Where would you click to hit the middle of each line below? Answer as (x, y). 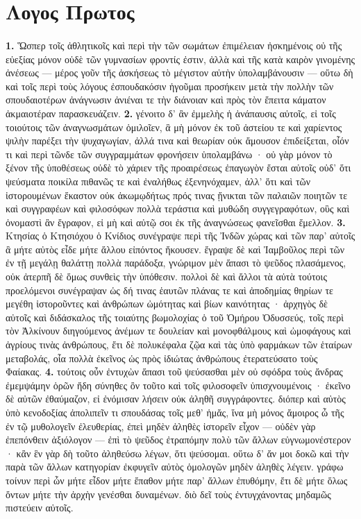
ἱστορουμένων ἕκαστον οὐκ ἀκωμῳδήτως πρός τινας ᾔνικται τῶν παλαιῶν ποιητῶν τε (177, 195)
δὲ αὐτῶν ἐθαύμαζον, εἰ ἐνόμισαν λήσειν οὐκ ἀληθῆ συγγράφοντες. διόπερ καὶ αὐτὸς (176, 399)
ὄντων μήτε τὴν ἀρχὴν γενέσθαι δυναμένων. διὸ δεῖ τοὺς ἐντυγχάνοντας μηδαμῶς (168, 494)
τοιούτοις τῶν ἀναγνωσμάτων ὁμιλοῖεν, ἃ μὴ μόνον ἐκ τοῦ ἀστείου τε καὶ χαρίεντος (174, 127)
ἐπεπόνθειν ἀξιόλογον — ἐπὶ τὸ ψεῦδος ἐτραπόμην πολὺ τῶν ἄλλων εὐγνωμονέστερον (178, 440)
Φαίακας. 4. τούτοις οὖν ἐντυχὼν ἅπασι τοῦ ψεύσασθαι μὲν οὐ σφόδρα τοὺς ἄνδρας (174, 372)
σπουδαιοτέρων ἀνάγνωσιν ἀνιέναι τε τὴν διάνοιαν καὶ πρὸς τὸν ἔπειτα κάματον (166, 100)
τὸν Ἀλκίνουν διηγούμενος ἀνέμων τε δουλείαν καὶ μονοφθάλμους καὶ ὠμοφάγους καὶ (178, 331)
